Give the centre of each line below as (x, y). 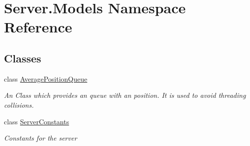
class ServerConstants (37, 121)
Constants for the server (41, 138)
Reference (38, 27)
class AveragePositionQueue (46, 78)
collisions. (19, 104)
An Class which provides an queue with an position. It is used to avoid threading (125, 95)
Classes (23, 58)
